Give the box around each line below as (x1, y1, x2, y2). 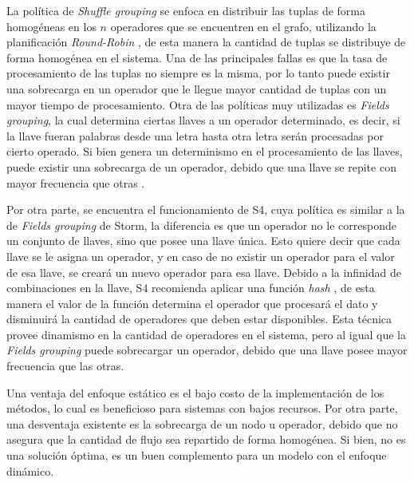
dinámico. (6, 462, 54, 479)
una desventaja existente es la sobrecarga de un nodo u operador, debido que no (6, 415, 398, 432)
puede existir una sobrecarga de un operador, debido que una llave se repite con (6, 158, 396, 175)
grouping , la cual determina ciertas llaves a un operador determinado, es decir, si (6, 112, 400, 128)
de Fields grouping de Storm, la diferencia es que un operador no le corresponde (6, 216, 396, 233)
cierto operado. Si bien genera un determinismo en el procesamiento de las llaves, (6, 143, 403, 160)
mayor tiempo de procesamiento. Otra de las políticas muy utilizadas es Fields (6, 96, 389, 113)
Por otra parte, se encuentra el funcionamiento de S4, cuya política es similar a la (6, 201, 405, 218)
